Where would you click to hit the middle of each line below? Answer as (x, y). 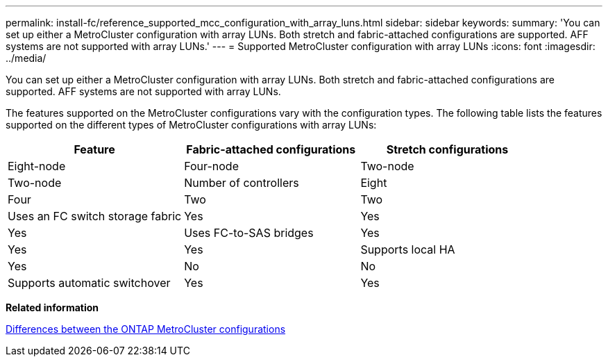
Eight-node (37, 166)
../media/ (26, 58)
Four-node (211, 166)
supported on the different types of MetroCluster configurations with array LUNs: (191, 125)
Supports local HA (408, 249)
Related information (52, 307)
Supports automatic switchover (89, 283)
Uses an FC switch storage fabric (95, 216)
